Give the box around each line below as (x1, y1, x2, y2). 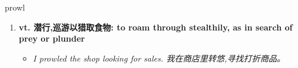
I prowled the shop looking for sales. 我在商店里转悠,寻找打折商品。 (33, 52, 286, 64)
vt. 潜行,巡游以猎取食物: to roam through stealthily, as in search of (18, 21, 293, 33)
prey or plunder (18, 32, 85, 45)
